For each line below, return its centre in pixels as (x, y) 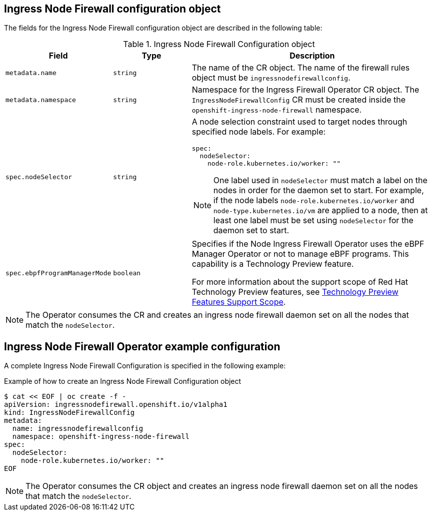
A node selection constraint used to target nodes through (299, 122)
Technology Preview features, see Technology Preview (295, 292)
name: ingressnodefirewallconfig (78, 429)
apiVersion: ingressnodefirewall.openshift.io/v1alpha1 (116, 405)
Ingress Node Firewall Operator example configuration (142, 346)
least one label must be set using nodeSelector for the (313, 220)
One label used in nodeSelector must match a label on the (320, 180)
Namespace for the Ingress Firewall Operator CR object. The (305, 90)
